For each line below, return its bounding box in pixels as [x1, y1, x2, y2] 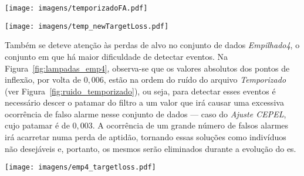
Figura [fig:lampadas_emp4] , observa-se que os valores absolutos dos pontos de [5, 62, 290, 74]
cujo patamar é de [5, 119, 70, 131]
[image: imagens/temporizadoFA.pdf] [5, 4, 148, 12]
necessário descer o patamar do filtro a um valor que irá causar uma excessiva [5, 96, 284, 109]
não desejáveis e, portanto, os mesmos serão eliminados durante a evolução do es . [5, 142, 296, 154]
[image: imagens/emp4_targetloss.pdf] [5, 163, 156, 172]
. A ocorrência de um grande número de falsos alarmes [92, 119, 289, 131]
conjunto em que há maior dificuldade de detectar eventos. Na [5, 50, 228, 62]
